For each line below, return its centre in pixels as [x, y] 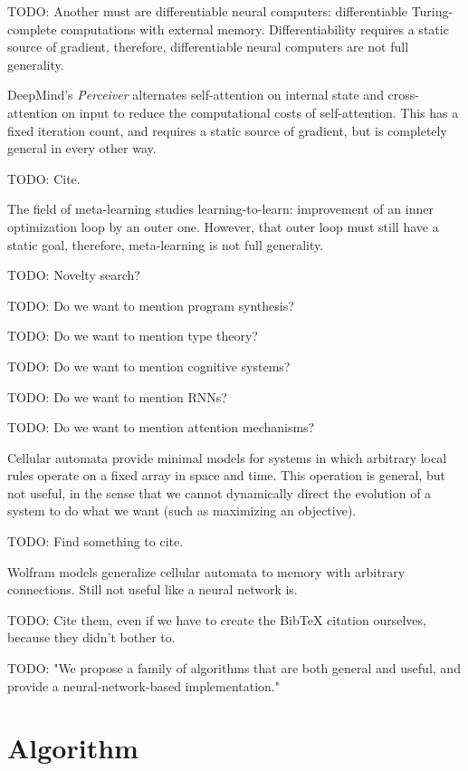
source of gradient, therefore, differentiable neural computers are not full [208, 47]
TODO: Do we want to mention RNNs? [117, 396]
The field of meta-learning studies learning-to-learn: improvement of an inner [220, 209]
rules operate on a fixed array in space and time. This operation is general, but [226, 475]
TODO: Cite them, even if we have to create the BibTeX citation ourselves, [217, 619]
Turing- [432, 11]
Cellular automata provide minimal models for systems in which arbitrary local [227, 457]
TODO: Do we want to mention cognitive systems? [149, 366]
